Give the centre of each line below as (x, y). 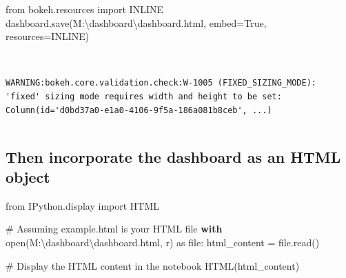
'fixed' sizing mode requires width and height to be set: (144, 96)
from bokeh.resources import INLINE (85, 9)
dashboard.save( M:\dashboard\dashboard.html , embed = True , (136, 22)
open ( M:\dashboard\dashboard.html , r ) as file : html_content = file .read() (163, 242)
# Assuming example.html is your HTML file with (114, 229)
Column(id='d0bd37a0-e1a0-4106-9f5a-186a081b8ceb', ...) (139, 110)
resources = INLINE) (48, 36)
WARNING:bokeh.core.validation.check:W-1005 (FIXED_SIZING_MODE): (161, 83)
